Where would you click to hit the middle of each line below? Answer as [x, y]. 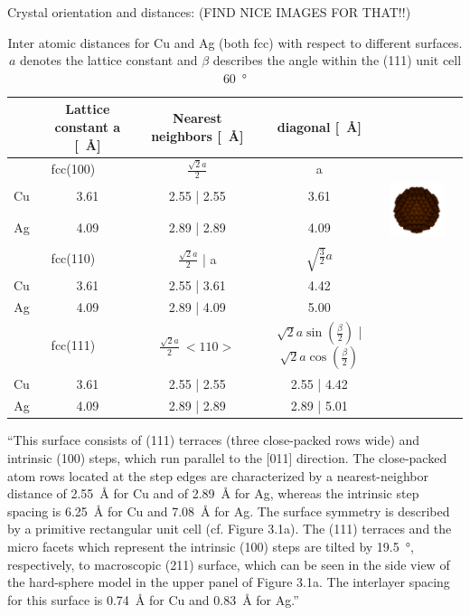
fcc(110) [73, 258]
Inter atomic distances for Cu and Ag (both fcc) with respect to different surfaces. [235, 42]
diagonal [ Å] [319, 126]
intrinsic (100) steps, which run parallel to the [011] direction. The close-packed [227, 458]
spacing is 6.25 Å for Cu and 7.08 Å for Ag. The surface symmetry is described [229, 511]
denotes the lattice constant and [108, 60]
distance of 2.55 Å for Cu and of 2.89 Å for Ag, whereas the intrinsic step [213, 493]
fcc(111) [73, 345]
